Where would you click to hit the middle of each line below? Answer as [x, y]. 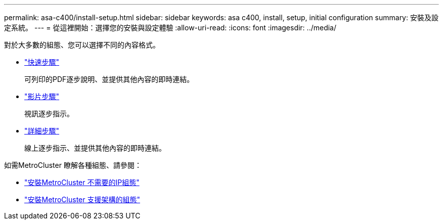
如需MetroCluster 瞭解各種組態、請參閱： [73, 165]
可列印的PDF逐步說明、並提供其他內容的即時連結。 [109, 79]
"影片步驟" [42, 96]
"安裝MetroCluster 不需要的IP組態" [82, 182]
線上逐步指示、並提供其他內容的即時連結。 [95, 148]
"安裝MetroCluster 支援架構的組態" [82, 199]
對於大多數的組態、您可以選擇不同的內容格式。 [82, 45]
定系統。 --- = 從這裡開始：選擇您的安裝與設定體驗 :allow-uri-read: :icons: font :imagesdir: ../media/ [170, 28]
